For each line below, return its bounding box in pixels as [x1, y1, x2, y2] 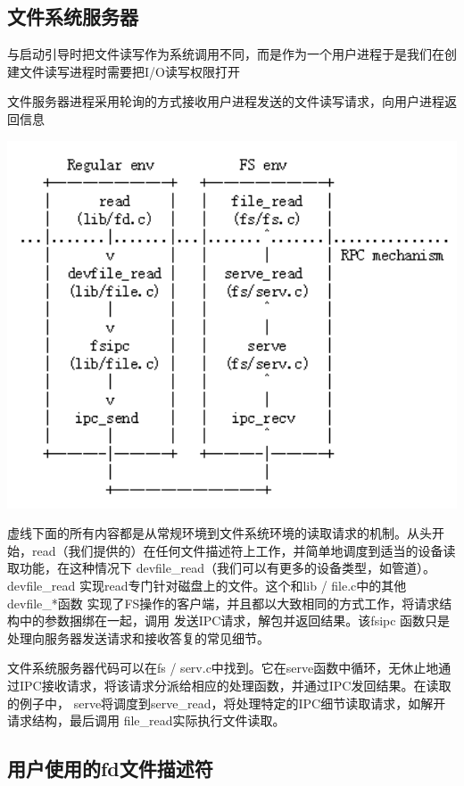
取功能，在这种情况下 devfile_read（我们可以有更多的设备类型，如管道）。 [7, 558, 435, 577]
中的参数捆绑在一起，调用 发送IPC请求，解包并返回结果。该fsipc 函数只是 [19, 611, 451, 630]
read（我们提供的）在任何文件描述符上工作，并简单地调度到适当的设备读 [31, 541, 456, 559]
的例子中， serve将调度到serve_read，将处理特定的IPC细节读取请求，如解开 [7, 693, 446, 712]
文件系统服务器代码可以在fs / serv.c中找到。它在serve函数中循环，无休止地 [7, 658, 439, 677]
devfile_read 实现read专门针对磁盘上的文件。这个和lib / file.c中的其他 [7, 576, 407, 595]
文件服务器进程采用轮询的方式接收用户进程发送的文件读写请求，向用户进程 [7, 92, 444, 111]
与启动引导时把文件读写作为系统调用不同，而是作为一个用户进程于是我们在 [7, 45, 444, 63]
